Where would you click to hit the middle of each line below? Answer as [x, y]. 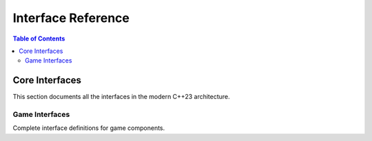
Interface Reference [71, 18]
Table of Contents [39, 39]
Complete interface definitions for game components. [89, 128]
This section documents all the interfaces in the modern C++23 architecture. [121, 97]
